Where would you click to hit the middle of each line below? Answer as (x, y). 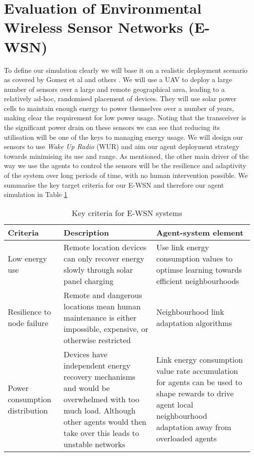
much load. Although (100, 410)
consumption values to (194, 258)
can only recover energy (104, 258)
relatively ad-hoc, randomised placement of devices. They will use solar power (120, 98)
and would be (87, 388)
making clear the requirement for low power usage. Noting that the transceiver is (125, 118)
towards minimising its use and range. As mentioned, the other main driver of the (127, 156)
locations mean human (102, 306)
